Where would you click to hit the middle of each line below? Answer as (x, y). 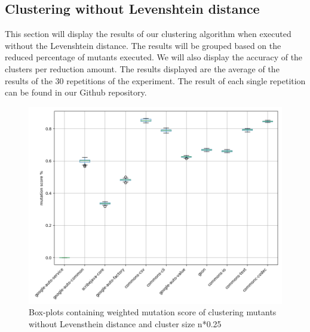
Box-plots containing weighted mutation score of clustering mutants (153, 312)
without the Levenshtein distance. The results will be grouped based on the (143, 45)
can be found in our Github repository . (76, 92)
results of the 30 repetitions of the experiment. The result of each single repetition (155, 80)
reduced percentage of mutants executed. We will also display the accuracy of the (154, 57)
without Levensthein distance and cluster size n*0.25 (125, 323)
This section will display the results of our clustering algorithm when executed (148, 34)
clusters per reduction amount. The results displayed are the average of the (142, 68)
